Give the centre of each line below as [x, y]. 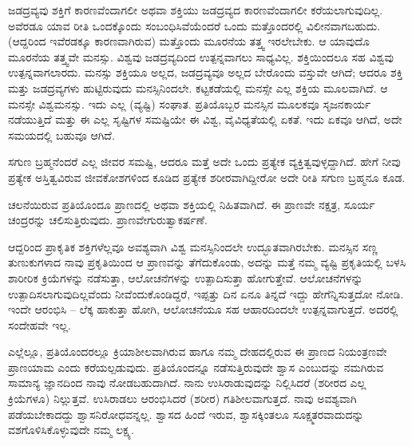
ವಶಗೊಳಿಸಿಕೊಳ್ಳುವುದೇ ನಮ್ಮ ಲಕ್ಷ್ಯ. [71, 430]
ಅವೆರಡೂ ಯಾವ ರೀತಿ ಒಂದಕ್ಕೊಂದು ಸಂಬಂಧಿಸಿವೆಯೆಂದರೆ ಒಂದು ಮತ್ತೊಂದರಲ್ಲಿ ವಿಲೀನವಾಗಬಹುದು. [194, 25]
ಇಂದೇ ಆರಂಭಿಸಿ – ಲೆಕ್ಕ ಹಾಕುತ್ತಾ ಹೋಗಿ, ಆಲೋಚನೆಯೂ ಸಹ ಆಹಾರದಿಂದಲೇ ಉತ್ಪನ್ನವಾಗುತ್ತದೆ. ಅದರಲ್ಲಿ [203, 309]
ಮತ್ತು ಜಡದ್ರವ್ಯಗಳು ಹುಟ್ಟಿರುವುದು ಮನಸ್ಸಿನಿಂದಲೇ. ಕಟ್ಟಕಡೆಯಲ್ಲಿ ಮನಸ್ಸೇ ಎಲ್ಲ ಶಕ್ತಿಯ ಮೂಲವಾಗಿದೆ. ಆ [198, 87]
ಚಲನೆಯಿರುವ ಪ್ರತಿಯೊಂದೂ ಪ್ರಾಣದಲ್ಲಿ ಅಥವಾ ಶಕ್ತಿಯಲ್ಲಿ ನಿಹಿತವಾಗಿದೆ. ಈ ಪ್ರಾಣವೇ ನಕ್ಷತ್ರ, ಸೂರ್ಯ [192, 204]
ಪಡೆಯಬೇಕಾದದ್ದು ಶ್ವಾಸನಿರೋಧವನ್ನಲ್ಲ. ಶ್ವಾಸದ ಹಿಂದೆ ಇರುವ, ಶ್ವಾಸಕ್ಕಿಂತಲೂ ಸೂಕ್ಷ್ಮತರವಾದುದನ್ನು [186, 414]
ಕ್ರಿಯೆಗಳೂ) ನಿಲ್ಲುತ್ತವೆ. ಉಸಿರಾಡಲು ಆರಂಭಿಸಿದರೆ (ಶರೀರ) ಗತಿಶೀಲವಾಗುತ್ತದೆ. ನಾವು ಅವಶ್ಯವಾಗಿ [182, 399]
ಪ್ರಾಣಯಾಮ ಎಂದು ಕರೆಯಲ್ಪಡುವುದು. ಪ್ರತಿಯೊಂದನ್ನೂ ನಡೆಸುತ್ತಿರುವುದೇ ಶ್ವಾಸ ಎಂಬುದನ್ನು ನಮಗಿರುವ [196, 367]
